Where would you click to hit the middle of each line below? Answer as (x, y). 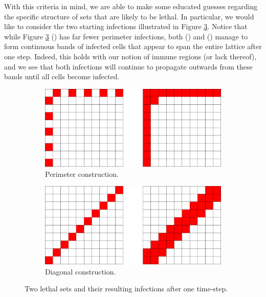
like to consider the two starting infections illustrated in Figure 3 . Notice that (126, 26)
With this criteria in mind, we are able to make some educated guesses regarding (131, 6)
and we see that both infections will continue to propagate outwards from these (128, 66)
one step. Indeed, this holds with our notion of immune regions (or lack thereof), (130, 56)
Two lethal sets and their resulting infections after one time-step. (126, 289)
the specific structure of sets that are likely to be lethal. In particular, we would (129, 16)
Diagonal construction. (81, 271)
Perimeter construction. (82, 174)
